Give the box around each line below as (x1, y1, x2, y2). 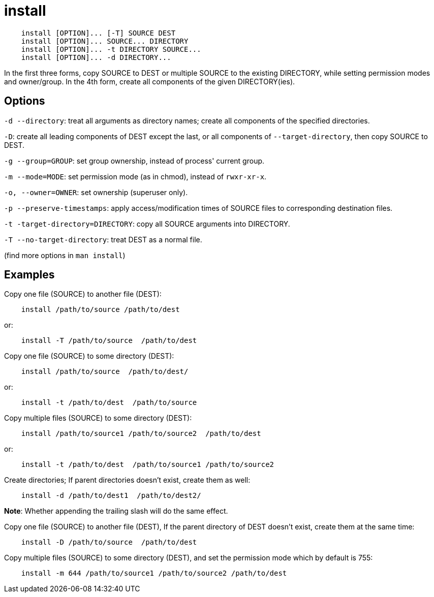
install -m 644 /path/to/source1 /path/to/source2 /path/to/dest (21, 569, 287, 578)
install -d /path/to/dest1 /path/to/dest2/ (21, 491, 201, 500)
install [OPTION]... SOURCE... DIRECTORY (21, 37, 189, 45)
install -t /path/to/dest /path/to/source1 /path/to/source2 (21, 460, 274, 469)
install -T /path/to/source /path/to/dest (21, 336, 197, 345)
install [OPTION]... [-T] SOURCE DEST (21, 28, 176, 37)
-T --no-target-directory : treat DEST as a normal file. (4, 235, 202, 244)
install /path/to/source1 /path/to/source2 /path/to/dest (21, 429, 261, 438)
